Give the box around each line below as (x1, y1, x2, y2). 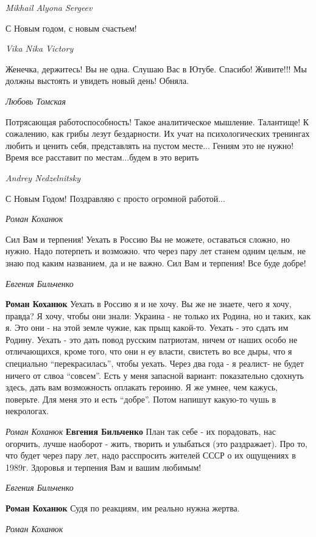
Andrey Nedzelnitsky (5, 171, 80, 184)
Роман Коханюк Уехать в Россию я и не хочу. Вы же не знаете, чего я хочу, (5, 297, 292, 310)
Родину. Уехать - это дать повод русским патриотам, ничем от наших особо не (5, 333, 298, 345)
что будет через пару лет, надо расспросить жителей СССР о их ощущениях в (5, 449, 296, 462)
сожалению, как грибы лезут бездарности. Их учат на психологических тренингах (5, 127, 310, 140)
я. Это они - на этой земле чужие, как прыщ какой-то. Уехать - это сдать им (5, 321, 289, 334)
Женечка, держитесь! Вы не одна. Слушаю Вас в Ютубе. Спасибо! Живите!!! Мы (5, 62, 307, 75)
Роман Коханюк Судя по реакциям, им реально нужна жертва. (5, 502, 240, 514)
